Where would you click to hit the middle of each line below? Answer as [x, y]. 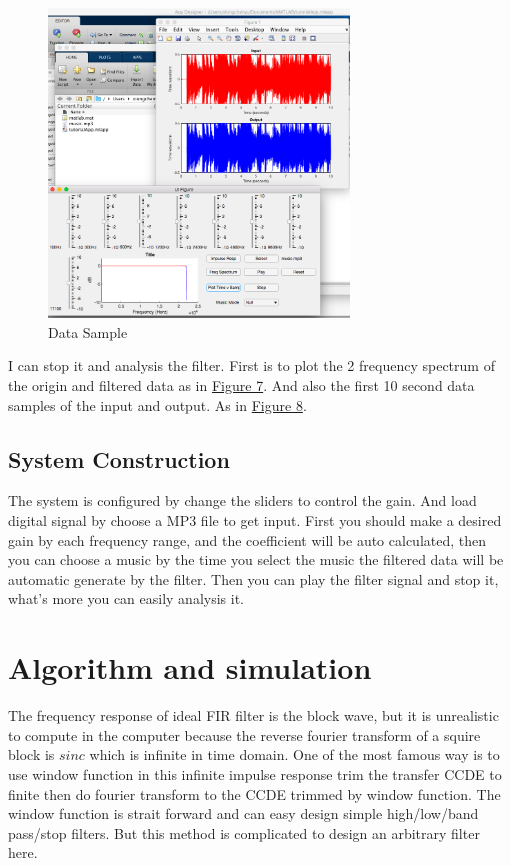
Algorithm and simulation [190, 667]
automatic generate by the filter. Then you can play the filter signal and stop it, [253, 578]
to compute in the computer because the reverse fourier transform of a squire [244, 734]
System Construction [119, 458]
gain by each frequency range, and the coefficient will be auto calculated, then [247, 539]
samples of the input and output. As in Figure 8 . [157, 404]
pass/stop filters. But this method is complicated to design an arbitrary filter [244, 832]
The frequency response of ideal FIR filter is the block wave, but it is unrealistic [253, 715]
